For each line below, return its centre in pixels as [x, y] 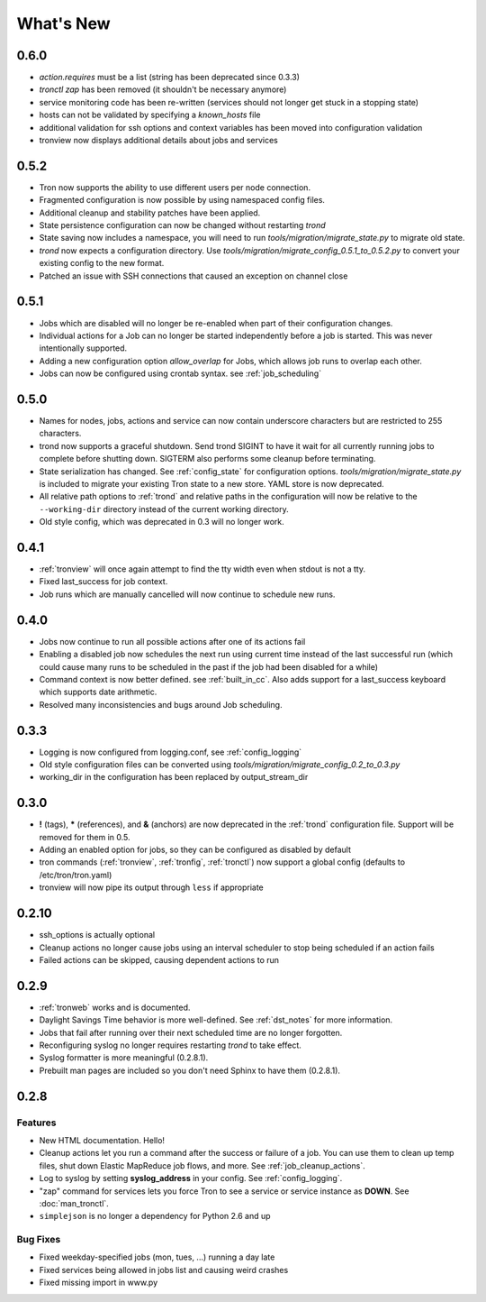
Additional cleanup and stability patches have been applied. [150, 213]
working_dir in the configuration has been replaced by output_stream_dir [174, 777]
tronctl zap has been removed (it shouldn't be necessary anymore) [163, 89]
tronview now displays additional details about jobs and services [158, 141]
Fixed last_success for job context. [103, 582]
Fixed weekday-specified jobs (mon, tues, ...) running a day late [157, 1257]
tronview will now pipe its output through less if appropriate [152, 887]
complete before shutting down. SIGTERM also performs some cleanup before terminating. [207, 459]
